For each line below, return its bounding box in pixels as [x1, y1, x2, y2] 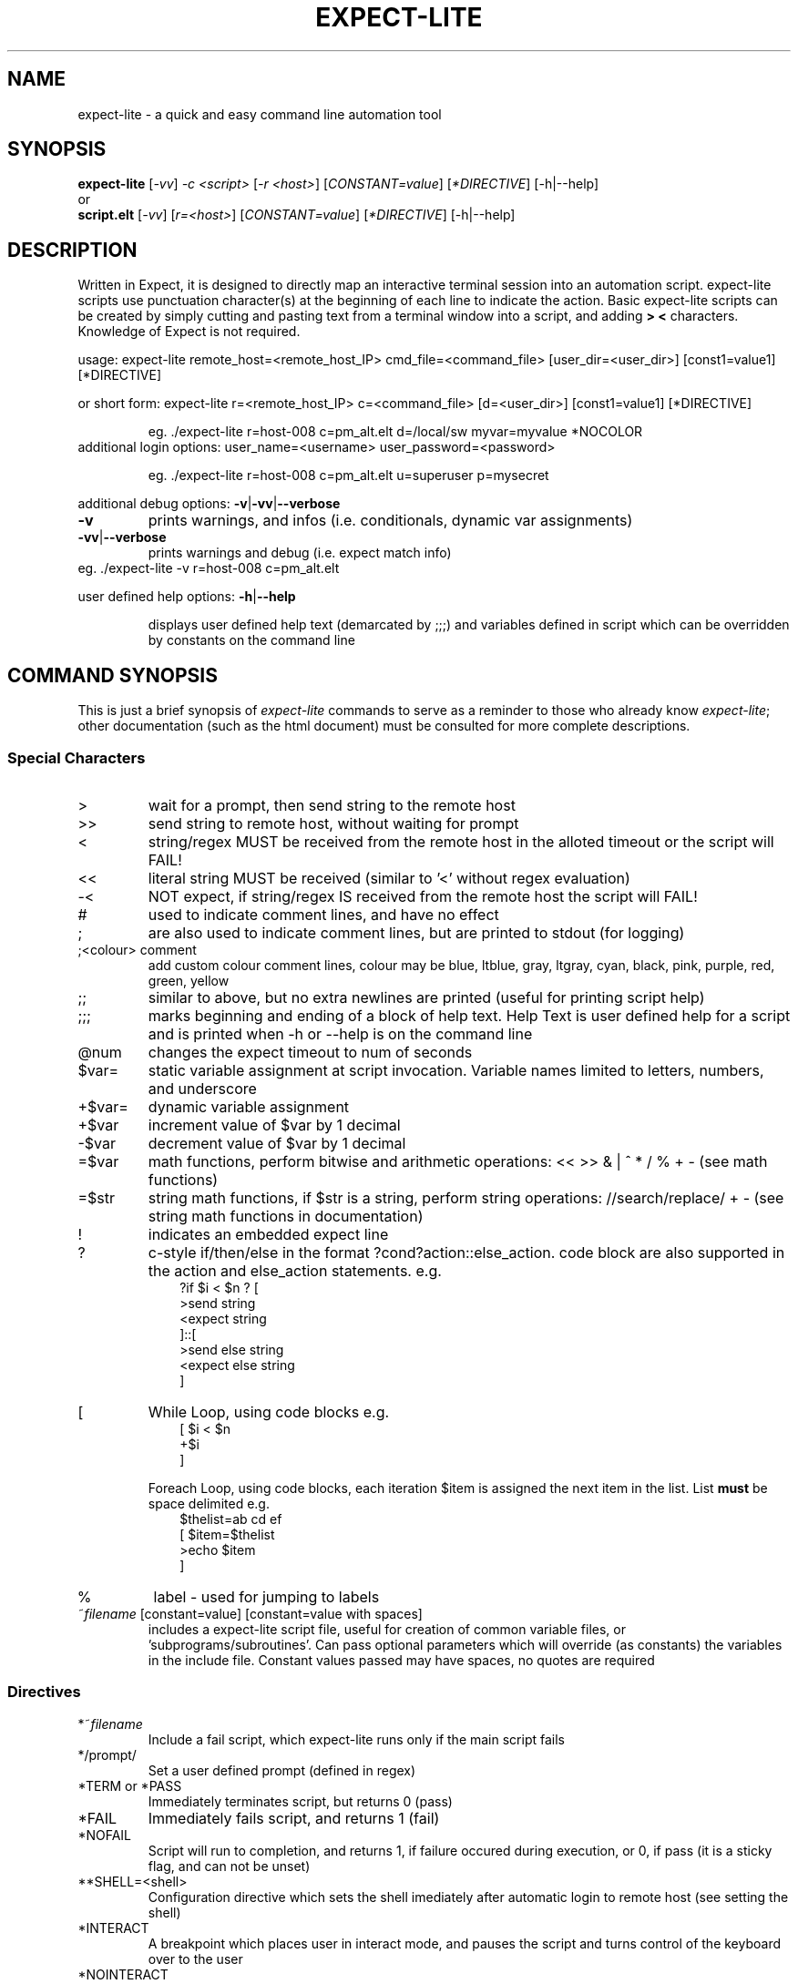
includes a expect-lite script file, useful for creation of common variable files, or [148, 1621, 626, 1637]
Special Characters [7, 748, 146, 767]
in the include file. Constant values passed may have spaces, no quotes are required [148, 1652, 655, 1668]
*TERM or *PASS [77, 1777, 182, 1794]
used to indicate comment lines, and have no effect [148, 905, 499, 924]
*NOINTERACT [77, 1966, 169, 1982]
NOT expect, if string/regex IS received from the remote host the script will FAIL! [148, 886, 698, 905]
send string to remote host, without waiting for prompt [148, 813, 519, 833]
